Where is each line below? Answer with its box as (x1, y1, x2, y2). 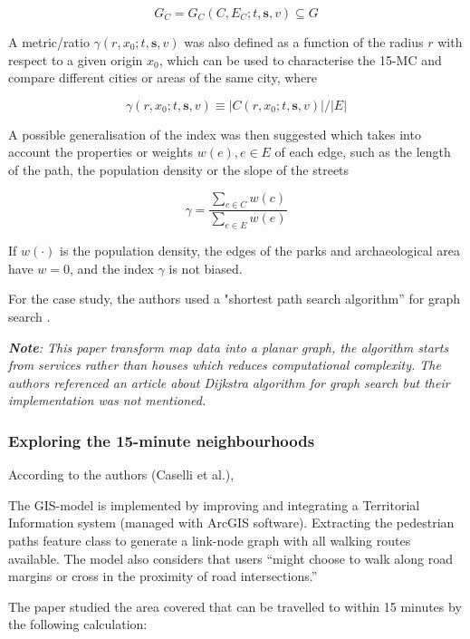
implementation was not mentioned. (8, 391, 206, 410)
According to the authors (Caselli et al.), (8, 465, 235, 484)
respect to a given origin (8, 50, 143, 69)
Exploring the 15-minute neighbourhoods (8, 429, 315, 451)
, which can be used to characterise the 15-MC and (158, 50, 442, 69)
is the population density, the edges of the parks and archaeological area (60, 241, 460, 260)
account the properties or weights (8, 142, 194, 161)
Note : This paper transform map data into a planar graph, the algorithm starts (8, 337, 449, 356)
